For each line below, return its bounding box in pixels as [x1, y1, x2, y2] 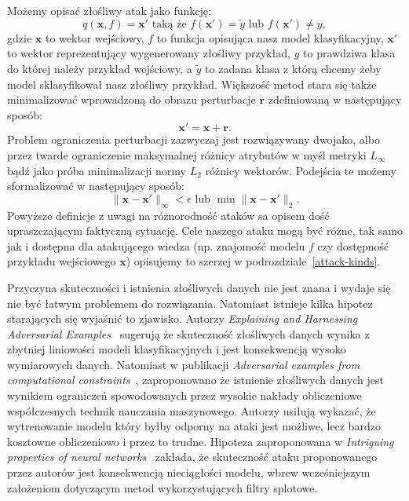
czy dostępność [317, 237, 389, 254]
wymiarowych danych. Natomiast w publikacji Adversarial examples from [7, 356, 360, 372]
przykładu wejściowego [7, 253, 116, 269]
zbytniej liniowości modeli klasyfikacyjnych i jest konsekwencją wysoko [7, 341, 346, 357]
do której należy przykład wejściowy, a [7, 60, 192, 76]
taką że [152, 18, 187, 30]
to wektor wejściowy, [45, 29, 144, 46]
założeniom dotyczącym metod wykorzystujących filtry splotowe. [7, 479, 318, 496]
